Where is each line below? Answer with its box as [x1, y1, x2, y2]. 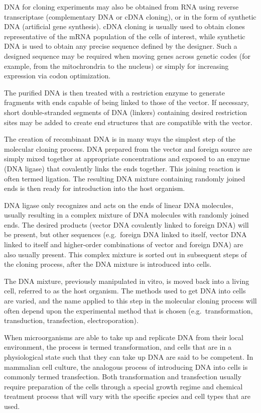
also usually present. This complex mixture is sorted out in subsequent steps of [4, 249, 247, 259]
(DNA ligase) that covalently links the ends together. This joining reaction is [4, 163, 240, 173]
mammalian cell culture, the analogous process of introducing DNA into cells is [4, 361, 248, 372]
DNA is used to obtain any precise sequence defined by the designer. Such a [4, 41, 237, 51]
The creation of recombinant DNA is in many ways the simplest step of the [4, 134, 236, 144]
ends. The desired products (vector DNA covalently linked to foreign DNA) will [4, 219, 249, 230]
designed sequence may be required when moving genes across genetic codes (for [4, 50, 250, 61]
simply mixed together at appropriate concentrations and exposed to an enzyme [4, 153, 250, 164]
